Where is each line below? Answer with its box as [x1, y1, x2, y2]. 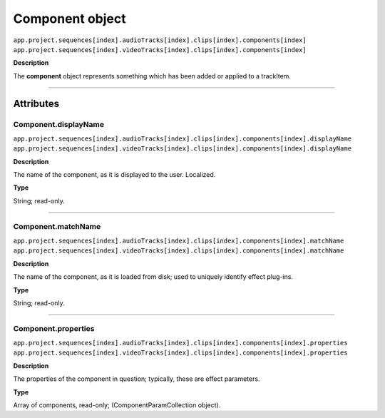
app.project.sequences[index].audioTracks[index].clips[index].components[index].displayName [13, 134, 352, 143]
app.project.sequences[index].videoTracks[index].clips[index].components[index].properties [13, 349, 349, 357]
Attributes [13, 97, 60, 110]
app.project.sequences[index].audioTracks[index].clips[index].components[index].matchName [13, 236, 344, 245]
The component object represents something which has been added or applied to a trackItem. [13, 71, 292, 80]
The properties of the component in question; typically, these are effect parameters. [13, 374, 260, 383]
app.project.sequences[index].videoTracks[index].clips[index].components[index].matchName [13, 247, 344, 255]
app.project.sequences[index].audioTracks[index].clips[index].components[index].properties [13, 339, 349, 347]
